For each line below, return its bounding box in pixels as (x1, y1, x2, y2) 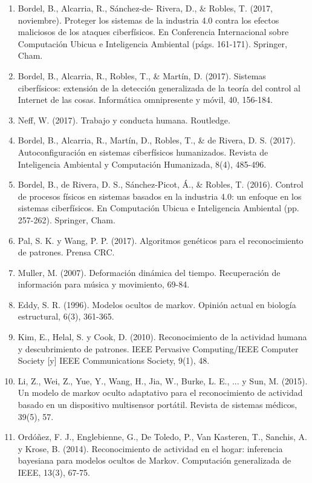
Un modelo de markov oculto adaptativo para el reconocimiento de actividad (18, 386, 303, 399)
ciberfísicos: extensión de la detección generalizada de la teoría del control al (18, 81, 301, 94)
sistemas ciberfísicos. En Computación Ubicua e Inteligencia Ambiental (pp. (18, 202, 299, 214)
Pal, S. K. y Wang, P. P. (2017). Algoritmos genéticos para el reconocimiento (18, 234, 304, 246)
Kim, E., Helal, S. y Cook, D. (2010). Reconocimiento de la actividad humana (18, 330, 307, 343)
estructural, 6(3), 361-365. (18, 310, 114, 323)
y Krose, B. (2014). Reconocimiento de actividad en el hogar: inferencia (18, 442, 283, 455)
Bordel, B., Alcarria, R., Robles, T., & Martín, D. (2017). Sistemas (18, 69, 266, 82)
